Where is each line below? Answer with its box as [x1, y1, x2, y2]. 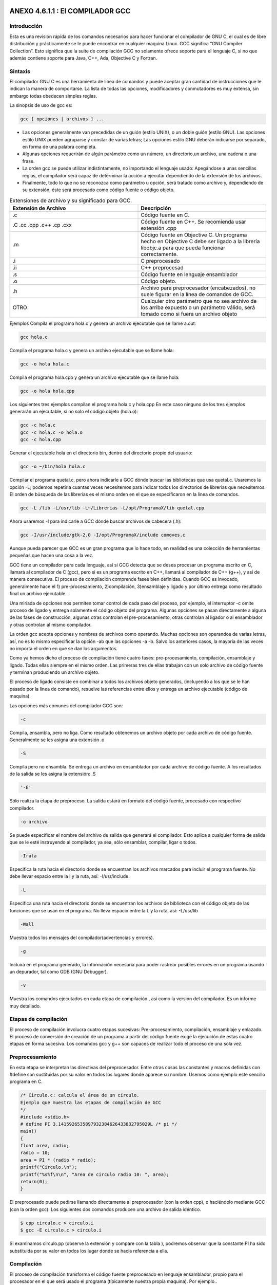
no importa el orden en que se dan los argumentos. [9, 645, 118, 651]
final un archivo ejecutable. [9, 591, 67, 597]
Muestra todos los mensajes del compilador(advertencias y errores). [9, 934, 154, 941]
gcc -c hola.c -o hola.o [20, 429, 83, 435]
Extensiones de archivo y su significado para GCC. [9, 197, 132, 204]
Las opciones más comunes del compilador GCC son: [9, 702, 123, 709]
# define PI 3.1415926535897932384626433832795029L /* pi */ [20, 1121, 177, 1127]
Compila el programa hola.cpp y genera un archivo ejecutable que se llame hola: [9, 374, 180, 380]
